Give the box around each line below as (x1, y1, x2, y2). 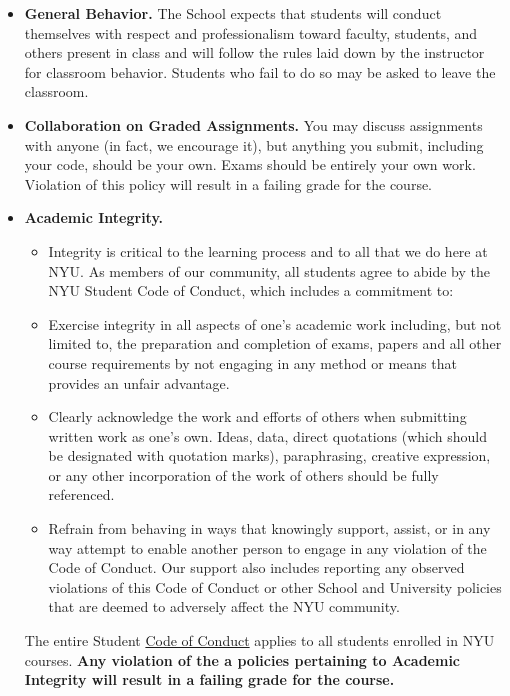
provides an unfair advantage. (48, 372, 230, 393)
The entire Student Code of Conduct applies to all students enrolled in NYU (24, 630, 495, 651)
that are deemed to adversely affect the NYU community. (48, 596, 400, 617)
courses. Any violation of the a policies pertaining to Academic (24, 649, 461, 670)
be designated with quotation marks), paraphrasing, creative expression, (48, 445, 491, 466)
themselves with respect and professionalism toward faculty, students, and (24, 22, 478, 43)
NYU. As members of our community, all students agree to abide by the (48, 260, 490, 281)
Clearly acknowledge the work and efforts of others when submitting (48, 406, 467, 427)
